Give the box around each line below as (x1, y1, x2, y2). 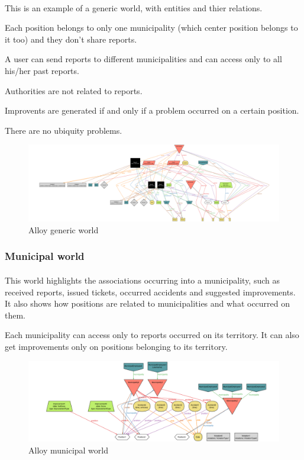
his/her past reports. (5, 64, 79, 76)
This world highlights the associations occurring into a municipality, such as (5, 274, 280, 286)
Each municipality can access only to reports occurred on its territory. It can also (5, 329, 299, 341)
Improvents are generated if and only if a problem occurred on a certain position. (5, 104, 299, 117)
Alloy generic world (28, 223, 99, 236)
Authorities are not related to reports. (5, 84, 143, 96)
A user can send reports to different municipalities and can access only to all (5, 53, 282, 65)
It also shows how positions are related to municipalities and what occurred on (5, 297, 290, 310)
